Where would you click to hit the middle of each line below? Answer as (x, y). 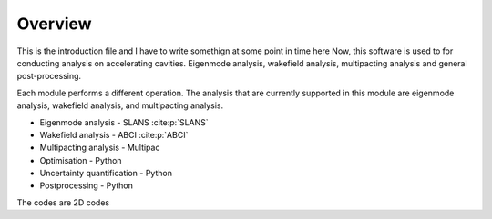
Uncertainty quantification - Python (106, 174)
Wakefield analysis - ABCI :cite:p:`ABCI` (114, 134)
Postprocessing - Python (87, 185)
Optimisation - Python (81, 160)
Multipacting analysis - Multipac (100, 148)
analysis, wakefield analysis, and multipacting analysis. (120, 105)
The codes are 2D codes (63, 202)
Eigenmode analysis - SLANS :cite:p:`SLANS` (124, 122)
